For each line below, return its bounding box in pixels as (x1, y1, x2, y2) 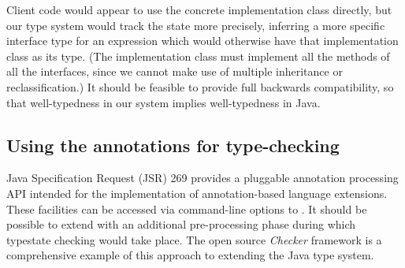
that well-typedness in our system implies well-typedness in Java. (6, 94, 321, 110)
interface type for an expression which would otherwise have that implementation (6, 32, 399, 49)
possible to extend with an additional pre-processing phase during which (6, 216, 356, 233)
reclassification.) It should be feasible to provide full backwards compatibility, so (6, 78, 394, 95)
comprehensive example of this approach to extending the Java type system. (6, 247, 374, 263)
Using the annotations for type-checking (6, 132, 340, 157)
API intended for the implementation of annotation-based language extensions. (6, 184, 388, 201)
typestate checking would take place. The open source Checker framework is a (6, 231, 382, 248)
